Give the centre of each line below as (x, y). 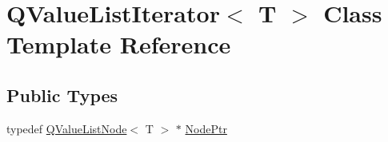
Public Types (62, 95)
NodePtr (206, 128)
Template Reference (119, 44)
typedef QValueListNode (67, 128)
